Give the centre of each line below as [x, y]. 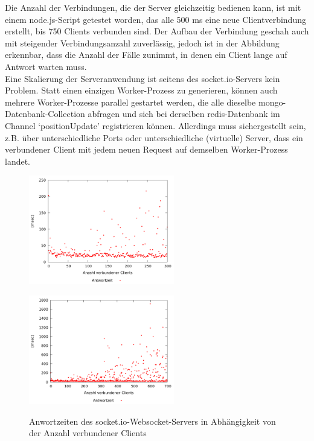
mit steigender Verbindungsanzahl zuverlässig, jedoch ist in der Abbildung [142, 43]
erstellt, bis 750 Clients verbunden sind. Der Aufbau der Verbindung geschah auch [157, 31]
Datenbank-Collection [45, 114]
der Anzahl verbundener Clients [88, 433]
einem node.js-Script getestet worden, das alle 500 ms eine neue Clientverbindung [155, 19]
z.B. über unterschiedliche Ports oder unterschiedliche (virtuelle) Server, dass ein [154, 137]
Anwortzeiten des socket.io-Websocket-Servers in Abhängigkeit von [152, 421]
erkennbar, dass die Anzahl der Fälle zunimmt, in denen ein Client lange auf [146, 55]
